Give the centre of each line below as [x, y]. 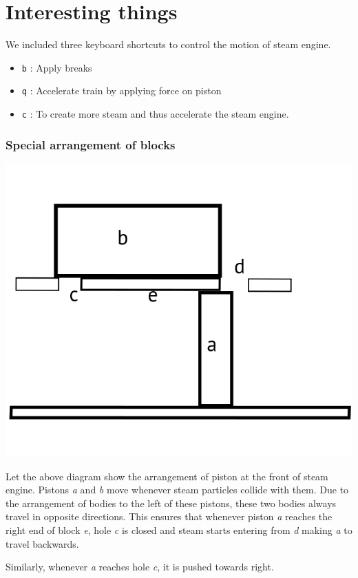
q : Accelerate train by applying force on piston [122, 90]
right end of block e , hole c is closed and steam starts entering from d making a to [179, 529]
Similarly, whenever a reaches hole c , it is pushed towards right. [140, 567]
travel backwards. [42, 543]
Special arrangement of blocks [91, 144]
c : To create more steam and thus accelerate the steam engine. [155, 114]
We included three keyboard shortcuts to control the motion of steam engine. [168, 44]
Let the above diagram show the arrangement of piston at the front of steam [167, 476]
